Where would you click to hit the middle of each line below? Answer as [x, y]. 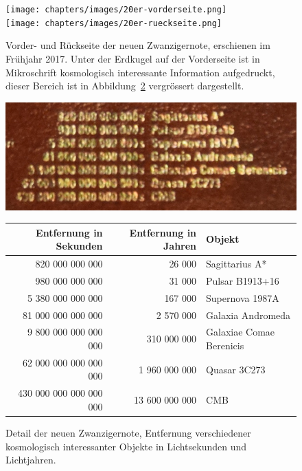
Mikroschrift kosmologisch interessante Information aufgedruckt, [140, 72]
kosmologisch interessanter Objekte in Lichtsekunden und [126, 446]
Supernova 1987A [243, 297]
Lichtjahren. [31, 460]
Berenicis [225, 346]
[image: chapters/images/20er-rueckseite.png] [114, 23]
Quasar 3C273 [236, 369]
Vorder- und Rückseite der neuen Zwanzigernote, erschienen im [138, 45]
